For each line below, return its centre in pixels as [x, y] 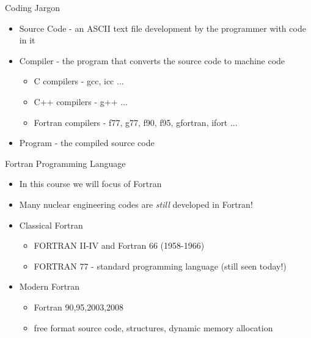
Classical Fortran [51, 225]
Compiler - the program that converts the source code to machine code [152, 60]
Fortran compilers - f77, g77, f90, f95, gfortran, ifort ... [136, 122]
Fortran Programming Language [65, 163]
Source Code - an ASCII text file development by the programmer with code [163, 28]
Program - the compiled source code [87, 143]
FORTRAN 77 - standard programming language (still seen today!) [160, 266]
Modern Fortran [49, 286]
